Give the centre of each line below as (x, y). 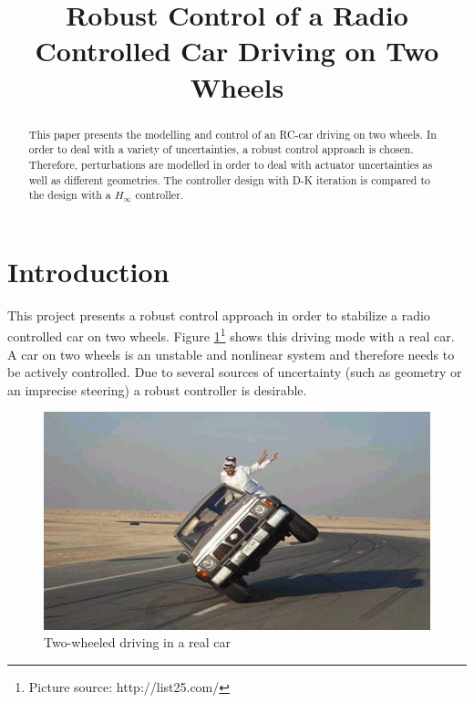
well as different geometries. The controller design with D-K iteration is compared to (229, 179)
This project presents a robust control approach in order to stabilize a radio (219, 315)
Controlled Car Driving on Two (237, 51)
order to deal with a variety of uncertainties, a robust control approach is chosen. (221, 149)
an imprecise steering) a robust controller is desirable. (157, 389)
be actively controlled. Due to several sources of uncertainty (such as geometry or (235, 372)
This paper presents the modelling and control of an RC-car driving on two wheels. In (232, 134)
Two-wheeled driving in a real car (138, 642)
